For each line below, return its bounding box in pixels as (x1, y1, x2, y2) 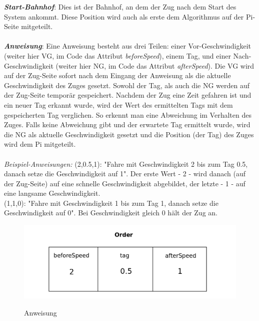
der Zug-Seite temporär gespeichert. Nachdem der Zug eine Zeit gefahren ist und (4, 90, 251, 100)
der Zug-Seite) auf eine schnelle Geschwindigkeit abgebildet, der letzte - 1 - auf (4, 178, 245, 188)
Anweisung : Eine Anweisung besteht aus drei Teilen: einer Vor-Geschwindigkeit (4, 41, 251, 51)
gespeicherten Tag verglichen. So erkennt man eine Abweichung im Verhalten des (4, 109, 251, 120)
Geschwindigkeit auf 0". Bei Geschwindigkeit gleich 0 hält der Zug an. (4, 207, 217, 218)
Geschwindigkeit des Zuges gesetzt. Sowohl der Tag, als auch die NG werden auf (4, 80, 249, 90)
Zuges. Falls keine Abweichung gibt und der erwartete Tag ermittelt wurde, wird (4, 119, 250, 130)
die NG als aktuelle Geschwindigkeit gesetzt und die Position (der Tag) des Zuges (4, 129, 254, 139)
